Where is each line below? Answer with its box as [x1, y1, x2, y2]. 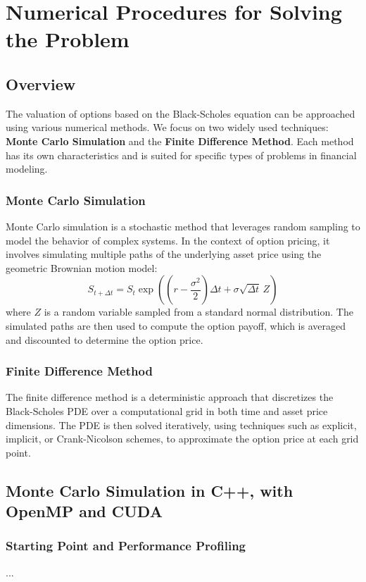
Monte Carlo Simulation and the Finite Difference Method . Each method [6, 133, 354, 148]
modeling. [6, 161, 48, 176]
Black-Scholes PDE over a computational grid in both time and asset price [6, 403, 328, 418]
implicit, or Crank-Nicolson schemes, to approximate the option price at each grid [6, 431, 359, 446]
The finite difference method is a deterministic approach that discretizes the [6, 390, 334, 404]
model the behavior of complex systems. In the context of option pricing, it [6, 233, 330, 247]
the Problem [6, 25, 130, 54]
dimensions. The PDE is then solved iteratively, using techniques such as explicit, [6, 417, 357, 432]
